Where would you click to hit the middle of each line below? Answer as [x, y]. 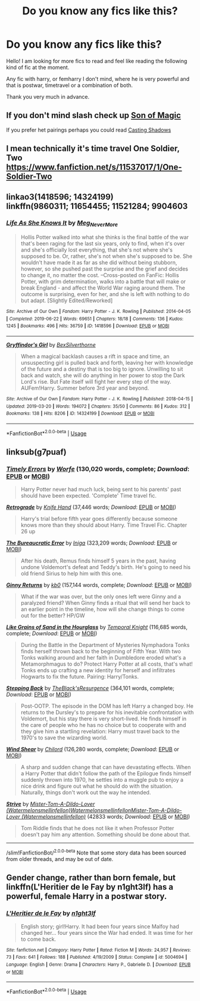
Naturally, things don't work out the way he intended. [86, 792]
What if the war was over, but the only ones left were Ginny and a [101, 596]
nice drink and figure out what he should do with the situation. [97, 786]
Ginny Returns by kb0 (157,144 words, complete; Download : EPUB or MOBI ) [99, 585]
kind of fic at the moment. [38, 67]
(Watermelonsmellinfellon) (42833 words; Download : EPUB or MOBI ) [106, 817]
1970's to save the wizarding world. [64, 738]
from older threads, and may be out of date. [60, 859]
